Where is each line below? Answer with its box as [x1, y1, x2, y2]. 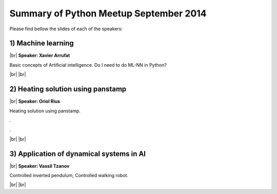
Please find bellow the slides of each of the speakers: [9, 26, 123, 32]
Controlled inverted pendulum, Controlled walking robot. [9, 172, 128, 178]
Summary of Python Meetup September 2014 [9, 8, 207, 19]
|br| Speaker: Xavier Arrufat [9, 52, 70, 59]
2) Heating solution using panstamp [9, 85, 127, 93]
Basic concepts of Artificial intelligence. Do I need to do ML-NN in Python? [9, 62, 167, 68]
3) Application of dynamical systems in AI [9, 149, 146, 158]
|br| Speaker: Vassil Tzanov [9, 163, 70, 169]
